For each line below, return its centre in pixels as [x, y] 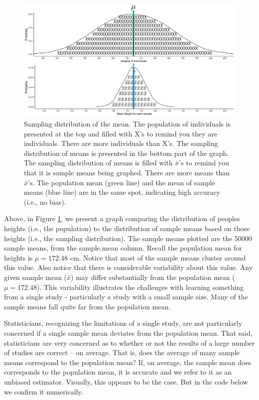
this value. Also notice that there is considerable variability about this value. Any [129, 267]
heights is [18, 257]
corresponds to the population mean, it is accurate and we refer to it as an [118, 372]
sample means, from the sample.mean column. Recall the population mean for [123, 248]
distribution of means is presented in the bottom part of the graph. [127, 153]
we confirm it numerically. [44, 391]
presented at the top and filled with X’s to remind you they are [121, 133]
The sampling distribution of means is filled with [98, 163]
